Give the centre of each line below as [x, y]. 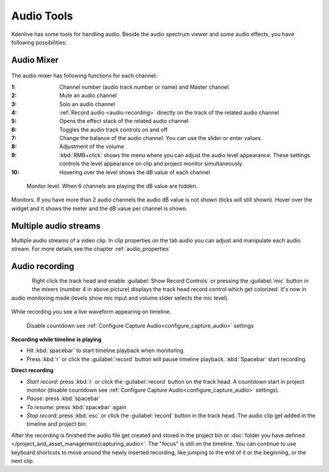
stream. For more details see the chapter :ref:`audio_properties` [91, 249]
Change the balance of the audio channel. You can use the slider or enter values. [161, 138]
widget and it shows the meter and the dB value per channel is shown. [100, 208]
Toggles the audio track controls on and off [113, 129]
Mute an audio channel [88, 96]
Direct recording [33, 370]
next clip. [23, 461]
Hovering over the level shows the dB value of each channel [135, 172]
